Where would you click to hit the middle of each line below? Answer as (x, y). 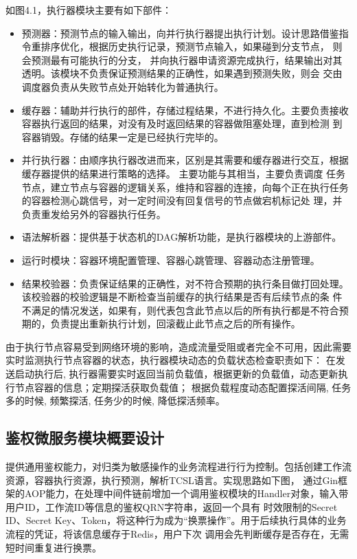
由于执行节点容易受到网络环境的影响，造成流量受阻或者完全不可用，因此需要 (178, 346)
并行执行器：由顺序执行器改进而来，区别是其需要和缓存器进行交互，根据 (185, 160)
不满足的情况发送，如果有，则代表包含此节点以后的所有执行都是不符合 (180, 310)
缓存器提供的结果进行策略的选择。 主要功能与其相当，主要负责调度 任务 (184, 173)
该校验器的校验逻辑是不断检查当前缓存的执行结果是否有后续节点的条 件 (182, 297)
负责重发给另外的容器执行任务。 (94, 213)
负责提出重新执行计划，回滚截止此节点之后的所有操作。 (175, 324)
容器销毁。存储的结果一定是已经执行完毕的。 (123, 136)
